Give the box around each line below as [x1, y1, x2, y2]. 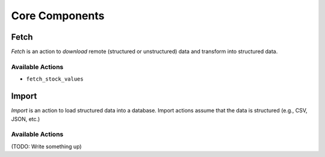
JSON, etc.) [11, 115, 40, 123]
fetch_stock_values [26, 76, 84, 82]
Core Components [11, 9, 105, 22]
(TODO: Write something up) [11, 143, 82, 150]
